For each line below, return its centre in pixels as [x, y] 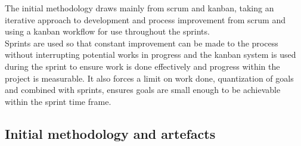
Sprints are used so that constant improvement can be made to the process [142, 43]
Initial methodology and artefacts [110, 133]
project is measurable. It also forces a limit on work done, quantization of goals [149, 78]
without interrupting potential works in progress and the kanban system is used [150, 55]
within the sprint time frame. [58, 101]
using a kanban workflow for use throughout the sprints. [107, 31]
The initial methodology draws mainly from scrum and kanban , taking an [139, 8]
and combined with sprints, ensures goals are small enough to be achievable [143, 90]
